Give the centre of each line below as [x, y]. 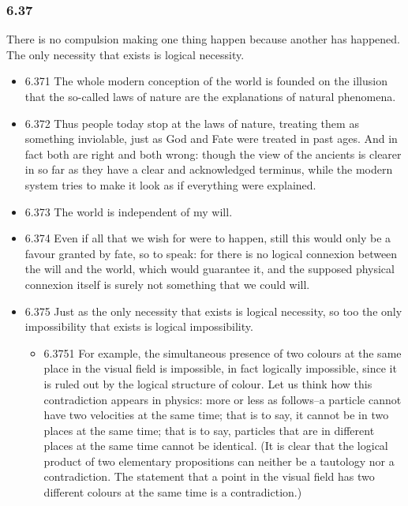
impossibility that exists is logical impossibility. [139, 326]
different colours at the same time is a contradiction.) [173, 492]
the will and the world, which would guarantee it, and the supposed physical [210, 269]
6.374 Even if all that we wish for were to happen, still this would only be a [208, 238]
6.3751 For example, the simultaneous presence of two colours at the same [223, 352]
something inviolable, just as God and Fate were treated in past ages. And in [211, 139]
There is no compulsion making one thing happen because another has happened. [203, 39]
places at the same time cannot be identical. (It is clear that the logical [216, 446]
